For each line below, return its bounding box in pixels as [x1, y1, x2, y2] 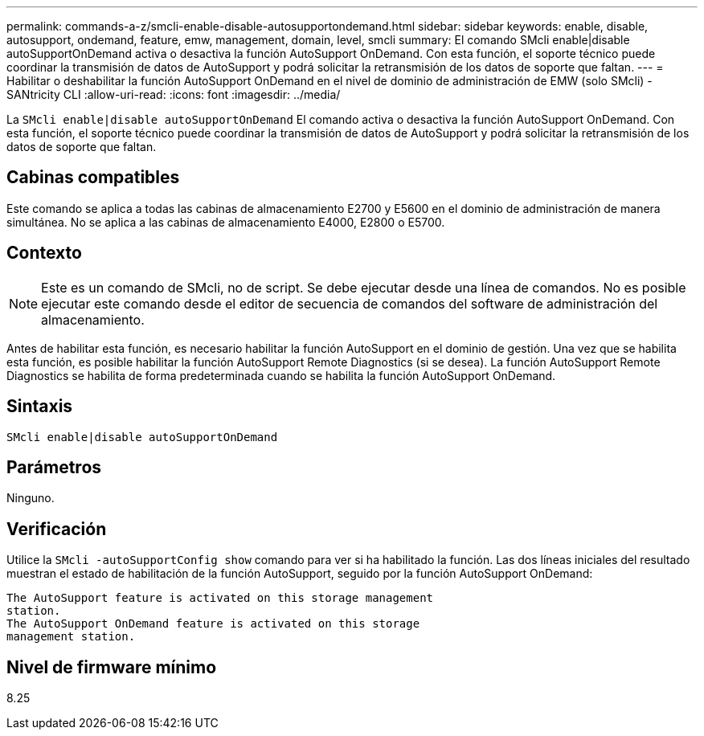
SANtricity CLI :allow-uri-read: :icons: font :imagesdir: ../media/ [6, 88, 341, 101]
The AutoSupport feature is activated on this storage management [6, 591, 434, 605]
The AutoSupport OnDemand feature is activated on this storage [6, 617, 420, 631]
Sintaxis [6, 396, 73, 417]
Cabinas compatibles [6, 167, 180, 188]
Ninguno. [6, 491, 55, 505]
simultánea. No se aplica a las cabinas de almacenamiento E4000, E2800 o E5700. [6, 215, 445, 229]
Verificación [6, 518, 107, 539]
